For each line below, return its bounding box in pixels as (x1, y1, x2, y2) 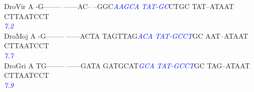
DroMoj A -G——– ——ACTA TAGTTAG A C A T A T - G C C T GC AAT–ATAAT (4, 30, 248, 41)
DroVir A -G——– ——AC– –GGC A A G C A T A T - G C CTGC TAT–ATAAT (4, 1, 234, 11)
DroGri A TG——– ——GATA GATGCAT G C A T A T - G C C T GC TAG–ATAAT (4, 60, 250, 70)
